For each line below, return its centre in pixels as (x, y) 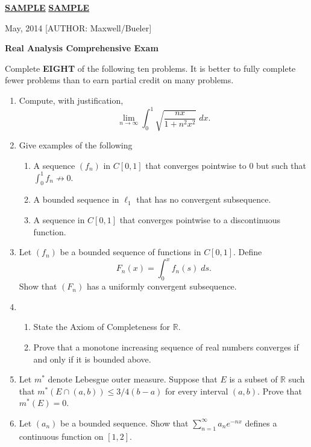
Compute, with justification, (71, 100)
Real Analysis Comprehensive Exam (82, 48)
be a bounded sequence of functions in (130, 252)
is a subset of (253, 379)
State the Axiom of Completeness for (102, 327)
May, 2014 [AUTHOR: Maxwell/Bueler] (78, 27)
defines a (261, 423)
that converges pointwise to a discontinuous (200, 220)
